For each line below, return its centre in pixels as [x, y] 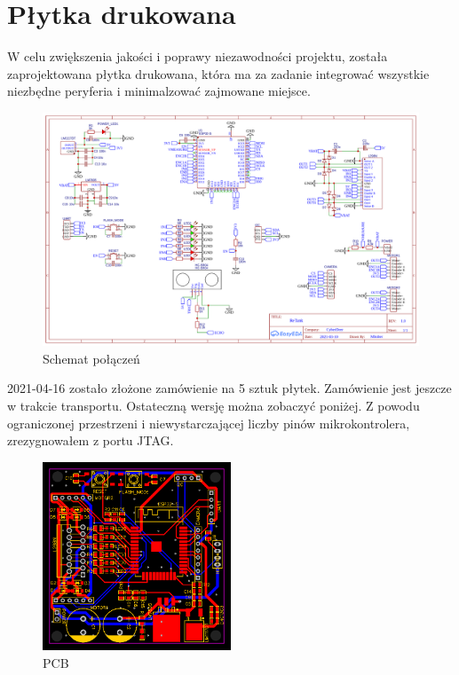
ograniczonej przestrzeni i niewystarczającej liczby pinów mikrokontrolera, [209, 423]
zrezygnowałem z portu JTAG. [91, 440]
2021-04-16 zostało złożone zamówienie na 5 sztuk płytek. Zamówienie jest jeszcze [229, 388]
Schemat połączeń [91, 358]
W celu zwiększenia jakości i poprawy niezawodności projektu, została [198, 56]
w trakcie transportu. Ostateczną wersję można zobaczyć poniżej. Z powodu [214, 406]
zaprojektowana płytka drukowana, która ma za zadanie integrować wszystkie [218, 73]
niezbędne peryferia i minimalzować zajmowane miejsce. [159, 91]
